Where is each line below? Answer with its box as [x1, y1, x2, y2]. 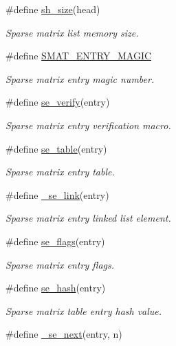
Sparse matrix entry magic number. [5, 71, 155, 86]
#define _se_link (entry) [5, 187, 109, 202]
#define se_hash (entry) [5, 280, 106, 295]
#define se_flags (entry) [5, 233, 105, 248]
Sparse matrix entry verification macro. [5, 117, 171, 132]
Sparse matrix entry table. [5, 164, 115, 179]
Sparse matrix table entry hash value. [5, 303, 162, 318]
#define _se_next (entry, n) [5, 327, 122, 341]
